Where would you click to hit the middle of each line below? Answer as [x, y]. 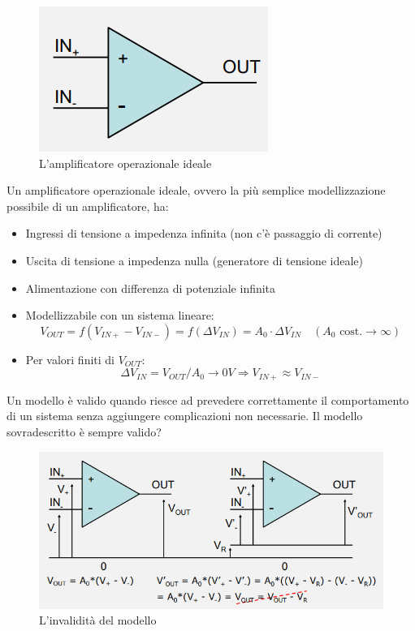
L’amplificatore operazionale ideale [125, 163]
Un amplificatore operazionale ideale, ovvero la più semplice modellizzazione [196, 190]
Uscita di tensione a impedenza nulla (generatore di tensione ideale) [195, 260]
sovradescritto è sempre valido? [84, 431]
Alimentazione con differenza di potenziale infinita [151, 288]
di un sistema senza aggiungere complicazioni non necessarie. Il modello [185, 416]
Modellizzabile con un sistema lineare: [120, 315]
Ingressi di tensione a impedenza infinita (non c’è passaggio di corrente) [204, 233]
